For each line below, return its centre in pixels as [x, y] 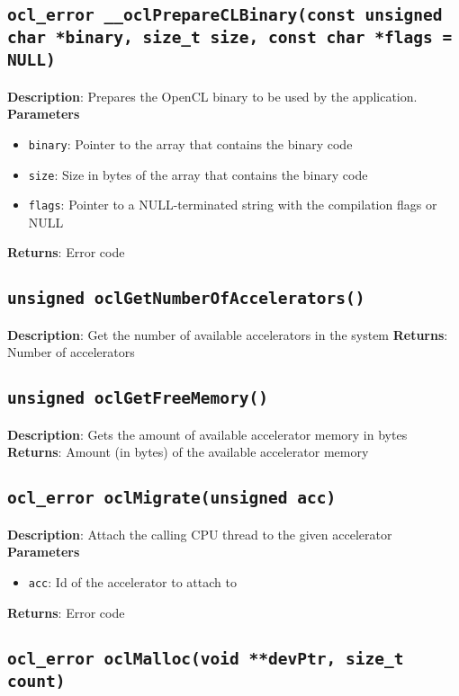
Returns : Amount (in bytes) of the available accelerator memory [188, 452]
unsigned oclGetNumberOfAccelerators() [186, 299]
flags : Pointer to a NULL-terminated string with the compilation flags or [233, 205]
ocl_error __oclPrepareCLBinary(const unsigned [225, 15]
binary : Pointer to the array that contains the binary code [190, 143]
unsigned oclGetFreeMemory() [138, 398]
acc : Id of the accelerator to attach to [132, 581]
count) [36, 681]
